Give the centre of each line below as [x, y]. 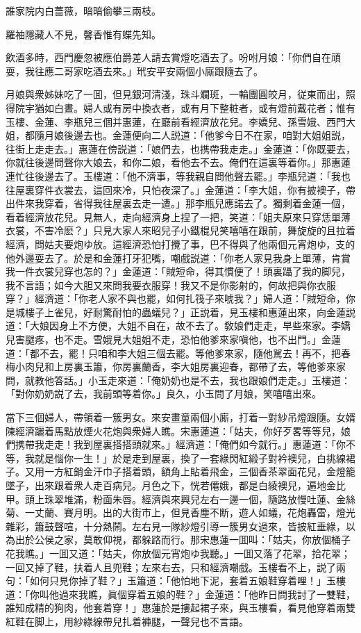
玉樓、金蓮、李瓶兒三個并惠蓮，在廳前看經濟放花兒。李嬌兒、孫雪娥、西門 [176, 121]
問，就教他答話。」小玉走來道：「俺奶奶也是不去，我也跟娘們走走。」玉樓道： [178, 380]
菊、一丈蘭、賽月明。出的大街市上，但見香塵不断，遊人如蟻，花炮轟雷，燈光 [180, 512]
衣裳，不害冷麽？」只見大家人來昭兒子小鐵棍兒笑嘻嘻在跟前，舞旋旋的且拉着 [180, 230]
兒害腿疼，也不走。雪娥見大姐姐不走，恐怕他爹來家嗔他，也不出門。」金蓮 [173, 339]
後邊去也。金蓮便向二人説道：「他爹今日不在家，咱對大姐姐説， [207, 135]
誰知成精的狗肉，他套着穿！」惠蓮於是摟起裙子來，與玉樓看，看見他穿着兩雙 [180, 608]
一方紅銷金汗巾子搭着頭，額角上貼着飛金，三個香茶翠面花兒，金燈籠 [200, 471]
